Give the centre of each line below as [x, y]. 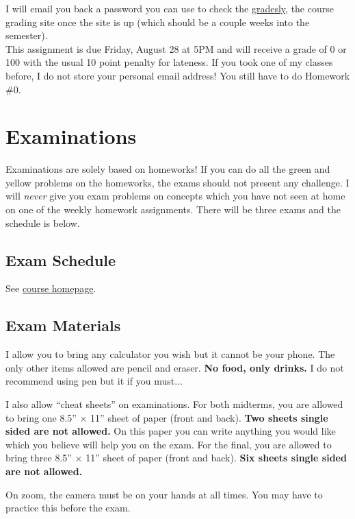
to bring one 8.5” [41, 417]
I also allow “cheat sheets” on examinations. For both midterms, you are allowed [174, 404]
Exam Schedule [61, 259]
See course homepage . [51, 288]
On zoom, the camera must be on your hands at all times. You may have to [164, 494]
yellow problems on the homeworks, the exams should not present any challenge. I [177, 182]
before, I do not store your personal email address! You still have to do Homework [178, 75]
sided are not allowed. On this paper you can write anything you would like [171, 431]
